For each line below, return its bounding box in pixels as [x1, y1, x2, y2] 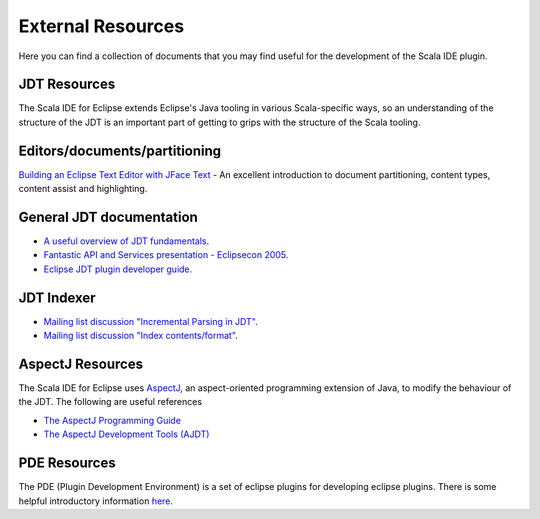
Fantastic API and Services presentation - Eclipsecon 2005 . [43, 249, 289, 261]
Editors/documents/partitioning [18, 142, 222, 159]
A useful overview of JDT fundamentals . [43, 235, 210, 247]
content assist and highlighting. [18, 183, 148, 195]
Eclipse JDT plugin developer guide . [43, 263, 193, 275]
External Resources [18, 15, 185, 37]
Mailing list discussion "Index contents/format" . [43, 330, 239, 342]
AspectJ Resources [18, 355, 144, 372]
